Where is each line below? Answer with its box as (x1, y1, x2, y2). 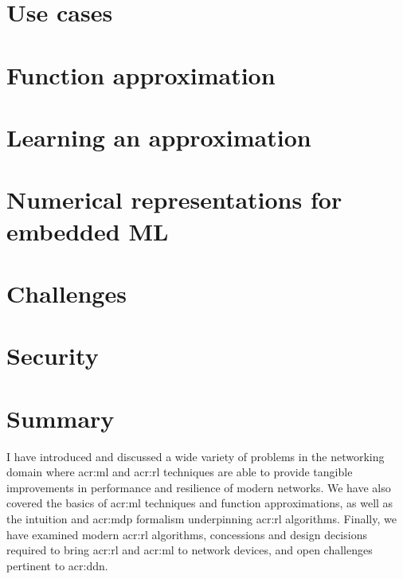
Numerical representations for (6, 183, 342, 216)
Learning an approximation (6, 120, 311, 153)
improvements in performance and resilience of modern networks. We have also (6, 479, 391, 495)
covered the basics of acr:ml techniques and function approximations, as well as (6, 495, 393, 511)
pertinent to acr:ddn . (6, 557, 108, 573)
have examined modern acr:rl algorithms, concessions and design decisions (6, 526, 367, 542)
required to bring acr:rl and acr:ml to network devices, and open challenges (6, 542, 373, 558)
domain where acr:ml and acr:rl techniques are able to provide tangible (6, 464, 353, 480)
